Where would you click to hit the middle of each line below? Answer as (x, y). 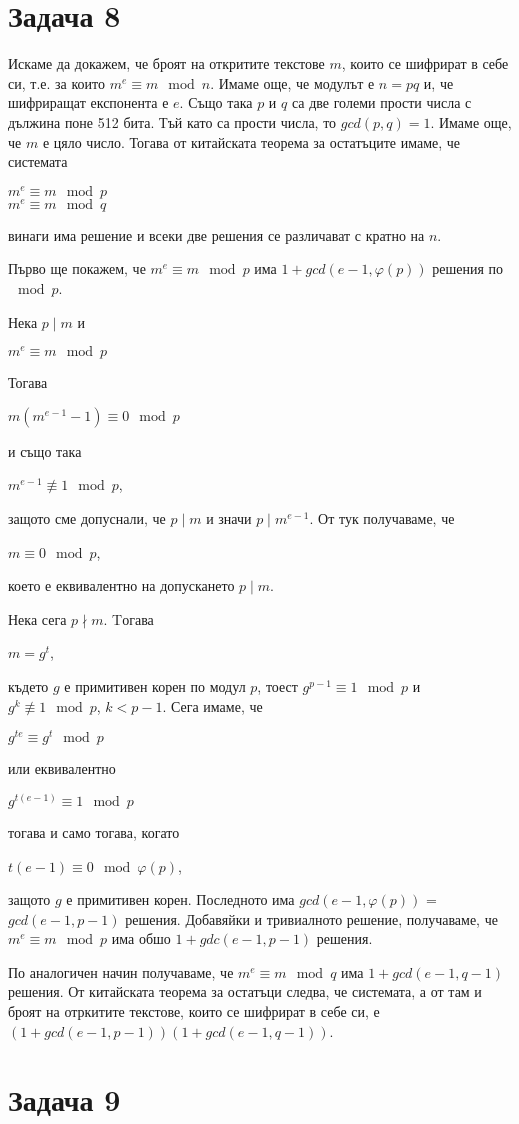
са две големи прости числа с (381, 102)
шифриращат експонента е (88, 102)
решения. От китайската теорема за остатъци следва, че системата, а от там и (245, 991)
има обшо (141, 938)
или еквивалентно (62, 768)
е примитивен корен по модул (155, 686)
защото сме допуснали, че (87, 518)
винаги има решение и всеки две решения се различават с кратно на (216, 234)
